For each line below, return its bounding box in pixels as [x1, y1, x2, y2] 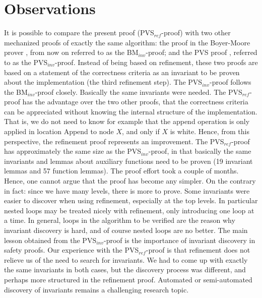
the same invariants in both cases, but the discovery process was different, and [4, 264, 246, 275]
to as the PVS [4, 56, 48, 67]
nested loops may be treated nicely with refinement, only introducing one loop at [4, 205, 254, 215]
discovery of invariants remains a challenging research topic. [4, 284, 189, 294]
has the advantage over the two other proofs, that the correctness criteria [22, 96, 248, 107]
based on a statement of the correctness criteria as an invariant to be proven [4, 67, 240, 77]
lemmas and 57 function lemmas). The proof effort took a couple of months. [4, 165, 239, 176]
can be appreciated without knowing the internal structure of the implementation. [4, 106, 257, 116]
